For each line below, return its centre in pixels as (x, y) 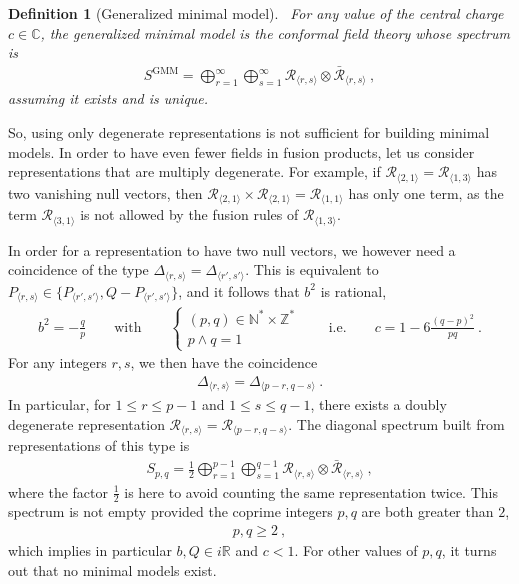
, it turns (469, 550)
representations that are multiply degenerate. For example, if (194, 171)
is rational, (353, 290)
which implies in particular (90, 550)
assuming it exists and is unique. (108, 98)
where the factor (58, 491)
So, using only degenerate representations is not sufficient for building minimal (249, 132)
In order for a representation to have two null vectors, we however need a (232, 249)
